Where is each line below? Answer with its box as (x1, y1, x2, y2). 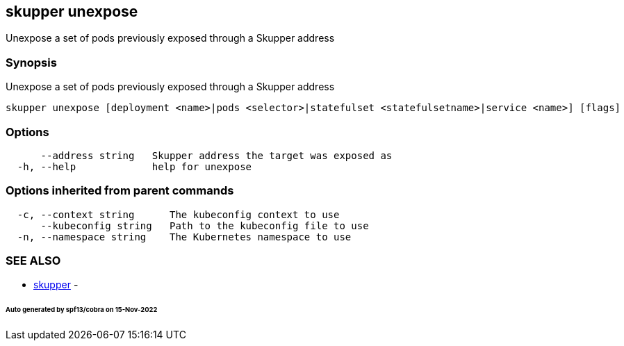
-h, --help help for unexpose (17, 160, 252, 172)
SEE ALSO (6, 254, 61, 268)
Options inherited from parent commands (6, 183, 234, 198)
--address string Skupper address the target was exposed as (40, 149, 393, 161)
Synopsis (6, 55, 57, 69)
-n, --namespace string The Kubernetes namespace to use (17, 231, 352, 242)
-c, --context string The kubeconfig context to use (17, 208, 340, 220)
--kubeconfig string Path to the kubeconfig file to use (40, 220, 369, 231)
